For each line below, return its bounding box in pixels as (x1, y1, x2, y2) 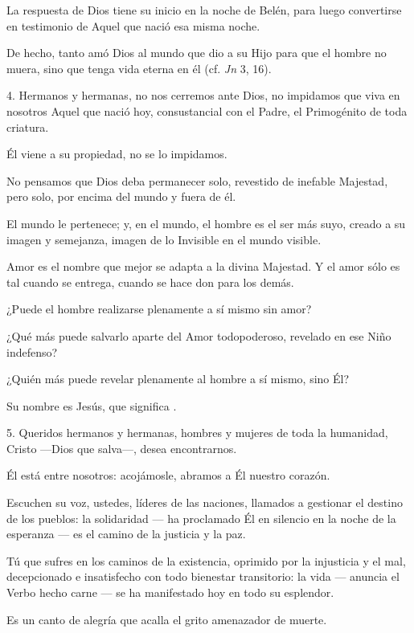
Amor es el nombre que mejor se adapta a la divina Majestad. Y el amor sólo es (6, 258, 400, 275)
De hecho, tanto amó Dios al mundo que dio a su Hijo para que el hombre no (6, 44, 387, 61)
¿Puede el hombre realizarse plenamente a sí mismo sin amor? (6, 300, 312, 317)
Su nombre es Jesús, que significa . (6, 397, 177, 414)
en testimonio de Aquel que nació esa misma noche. (6, 17, 260, 34)
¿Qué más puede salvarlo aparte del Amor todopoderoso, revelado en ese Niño (6, 327, 391, 344)
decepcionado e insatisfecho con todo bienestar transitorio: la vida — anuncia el (6, 568, 400, 585)
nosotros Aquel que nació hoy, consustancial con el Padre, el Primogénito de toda (6, 102, 408, 119)
